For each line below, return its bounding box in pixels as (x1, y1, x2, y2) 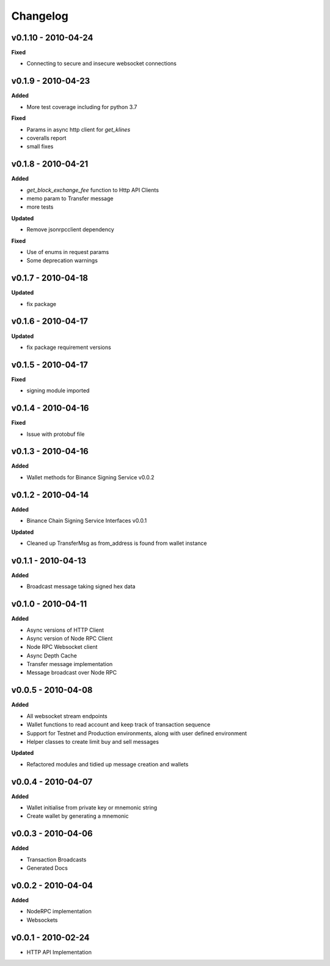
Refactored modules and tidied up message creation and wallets (26, 760, 189, 768)
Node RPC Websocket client (26, 643, 98, 651)
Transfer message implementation (26, 661, 113, 668)
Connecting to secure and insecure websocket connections (26, 60, 177, 67)
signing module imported (26, 387, 90, 394)
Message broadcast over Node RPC (26, 669, 117, 676)
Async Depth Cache (26, 652, 78, 659)
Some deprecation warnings (26, 257, 98, 264)
